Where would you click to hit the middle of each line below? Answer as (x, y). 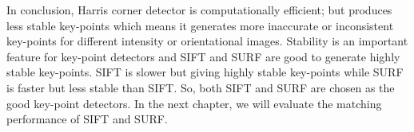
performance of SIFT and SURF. (87, 119)
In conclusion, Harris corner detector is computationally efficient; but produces (199, 10)
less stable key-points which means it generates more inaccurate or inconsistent (200, 25)
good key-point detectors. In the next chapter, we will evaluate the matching (194, 103)
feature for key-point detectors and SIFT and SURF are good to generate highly (203, 56)
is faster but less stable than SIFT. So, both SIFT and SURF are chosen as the (201, 87)
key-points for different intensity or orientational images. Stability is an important (207, 41)
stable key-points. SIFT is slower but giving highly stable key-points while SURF (205, 72)
